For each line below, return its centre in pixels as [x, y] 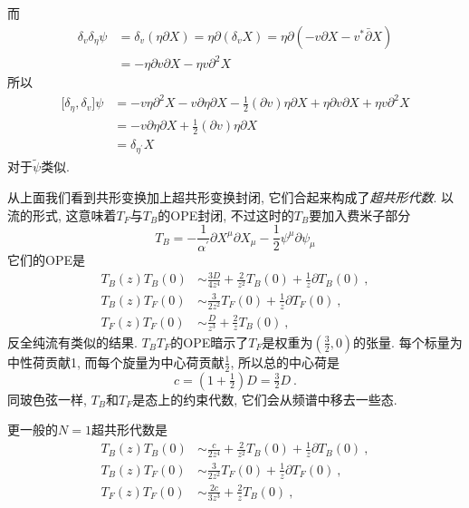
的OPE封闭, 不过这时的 [226, 215]
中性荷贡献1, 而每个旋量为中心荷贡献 [116, 361]
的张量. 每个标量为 [408, 342]
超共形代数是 [129, 430]
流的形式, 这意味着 [62, 215]
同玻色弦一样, [47, 399]
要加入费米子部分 [360, 215]
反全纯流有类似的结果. [72, 342]
